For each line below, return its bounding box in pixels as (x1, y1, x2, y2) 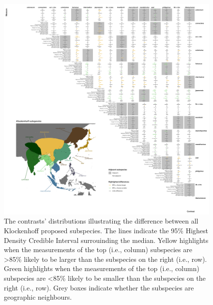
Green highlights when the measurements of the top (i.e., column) (4, 263, 199, 273)
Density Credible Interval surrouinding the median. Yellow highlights (4, 235, 209, 245)
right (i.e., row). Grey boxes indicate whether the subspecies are (4, 282, 194, 292)
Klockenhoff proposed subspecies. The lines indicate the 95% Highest (4, 225, 209, 235)
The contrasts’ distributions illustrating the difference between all (4, 216, 198, 226)
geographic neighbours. (4, 292, 72, 302)
